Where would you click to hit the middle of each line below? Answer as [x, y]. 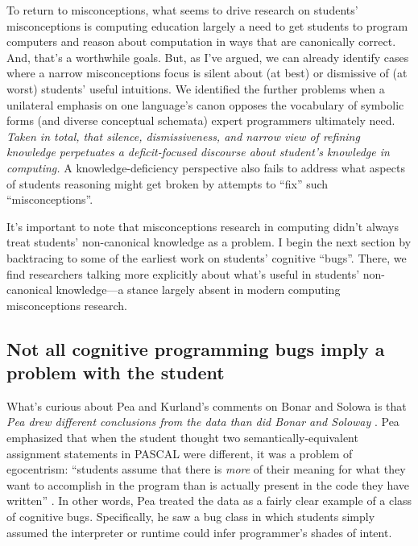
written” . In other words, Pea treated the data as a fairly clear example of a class [209, 500]
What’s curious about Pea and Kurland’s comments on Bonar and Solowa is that [207, 405]
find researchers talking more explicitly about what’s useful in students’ [183, 273]
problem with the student [116, 372]
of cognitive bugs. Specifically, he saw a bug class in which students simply [191, 517]
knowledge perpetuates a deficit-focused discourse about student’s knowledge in [198, 152]
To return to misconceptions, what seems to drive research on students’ [182, 10]
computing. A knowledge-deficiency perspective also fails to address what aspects [206, 167]
